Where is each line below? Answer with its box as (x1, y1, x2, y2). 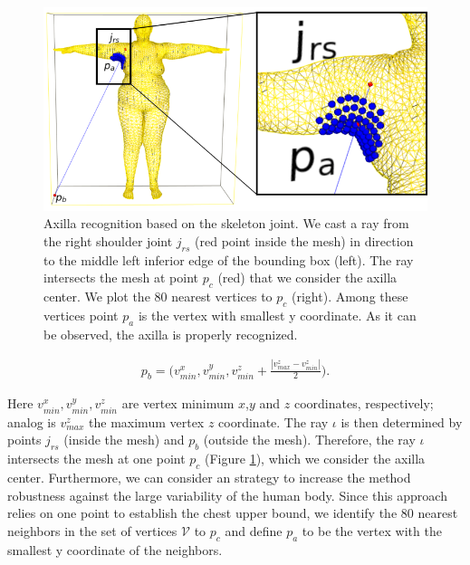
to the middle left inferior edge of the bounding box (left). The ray (43, 250, 414, 269)
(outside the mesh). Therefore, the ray (203, 430, 416, 449)
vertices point (43, 305, 119, 324)
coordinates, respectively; (293, 394, 434, 413)
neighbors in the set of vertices (7, 521, 177, 540)
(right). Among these (292, 287, 408, 306)
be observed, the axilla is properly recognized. (43, 324, 298, 343)
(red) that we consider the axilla (217, 268, 398, 287)
